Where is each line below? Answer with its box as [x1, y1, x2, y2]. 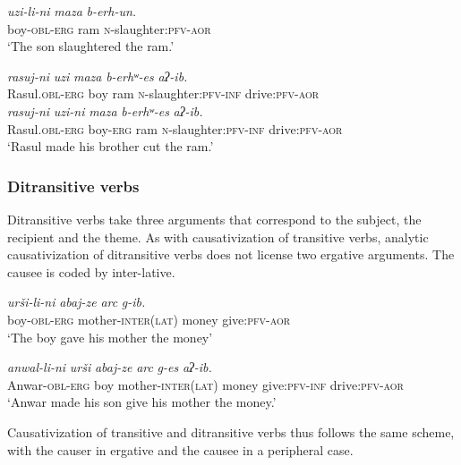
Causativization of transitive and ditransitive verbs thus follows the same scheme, [7, 422, 455, 441]
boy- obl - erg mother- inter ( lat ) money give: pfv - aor [7, 309, 291, 328]
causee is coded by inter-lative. [7, 262, 175, 281]
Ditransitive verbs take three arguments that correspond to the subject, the [7, 209, 422, 228]
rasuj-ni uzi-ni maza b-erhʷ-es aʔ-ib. [7, 101, 203, 120]
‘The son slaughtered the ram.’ [7, 37, 175, 55]
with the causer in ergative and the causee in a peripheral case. [7, 440, 354, 459]
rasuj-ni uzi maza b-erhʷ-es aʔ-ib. [7, 66, 188, 85]
